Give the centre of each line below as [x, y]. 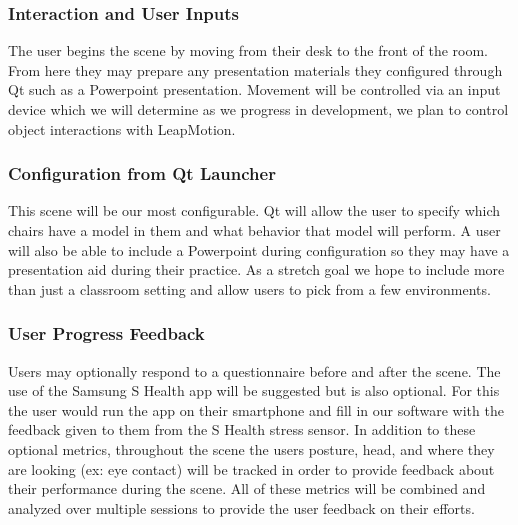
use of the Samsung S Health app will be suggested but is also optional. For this [254, 390]
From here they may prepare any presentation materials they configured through [255, 69]
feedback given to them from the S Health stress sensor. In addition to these [242, 429]
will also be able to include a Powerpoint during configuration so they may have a [259, 249]
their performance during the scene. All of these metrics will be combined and [247, 488]
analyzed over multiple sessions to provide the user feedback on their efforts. [241, 507]
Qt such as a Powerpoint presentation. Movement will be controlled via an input [254, 89]
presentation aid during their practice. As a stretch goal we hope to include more [256, 269]
